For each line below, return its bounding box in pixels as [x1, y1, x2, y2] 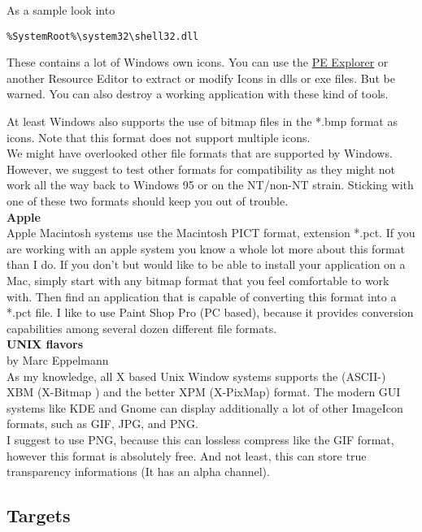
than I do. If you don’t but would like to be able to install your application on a [7, 256, 406, 273]
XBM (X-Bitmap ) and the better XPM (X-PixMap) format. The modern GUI [7, 383, 401, 400]
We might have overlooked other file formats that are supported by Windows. [7, 145, 393, 162]
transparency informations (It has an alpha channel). [7, 463, 270, 480]
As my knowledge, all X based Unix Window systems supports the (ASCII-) [7, 367, 386, 384]
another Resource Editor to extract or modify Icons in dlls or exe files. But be [7, 69, 395, 86]
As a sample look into [7, 2, 115, 18]
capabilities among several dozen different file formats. [7, 319, 277, 336]
